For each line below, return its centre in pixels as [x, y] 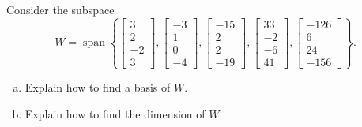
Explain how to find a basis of [98, 87]
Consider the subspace [60, 9]
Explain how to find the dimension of [115, 113]
